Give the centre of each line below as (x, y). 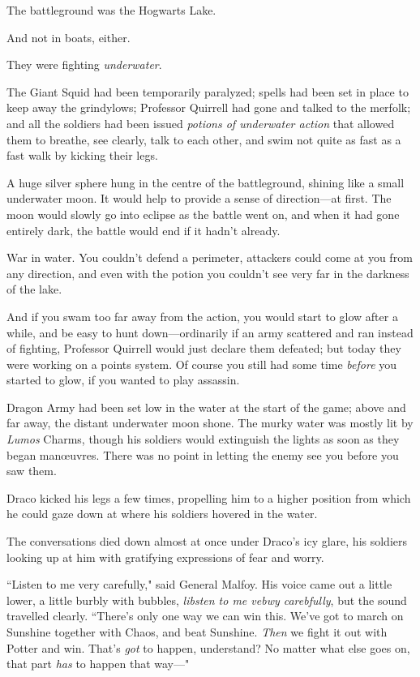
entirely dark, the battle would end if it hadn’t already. (144, 230)
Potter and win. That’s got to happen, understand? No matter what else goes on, (208, 647)
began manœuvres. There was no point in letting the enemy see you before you (203, 454)
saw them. (32, 471)
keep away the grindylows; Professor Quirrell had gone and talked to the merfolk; (209, 107)
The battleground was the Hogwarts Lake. (111, 10)
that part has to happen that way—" (98, 664)
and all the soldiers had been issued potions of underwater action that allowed (201, 123)
